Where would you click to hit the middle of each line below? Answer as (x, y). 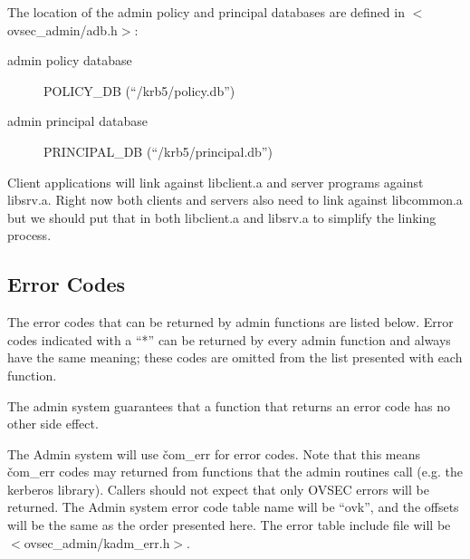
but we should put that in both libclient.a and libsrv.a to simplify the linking (222, 217)
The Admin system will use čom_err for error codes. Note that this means (214, 453)
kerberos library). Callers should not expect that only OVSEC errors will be (218, 489)
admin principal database (77, 121)
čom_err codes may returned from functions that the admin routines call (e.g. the (235, 472)
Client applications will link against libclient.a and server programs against (216, 182)
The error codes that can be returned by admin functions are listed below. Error (230, 322)
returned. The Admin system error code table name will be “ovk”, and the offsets (233, 507)
